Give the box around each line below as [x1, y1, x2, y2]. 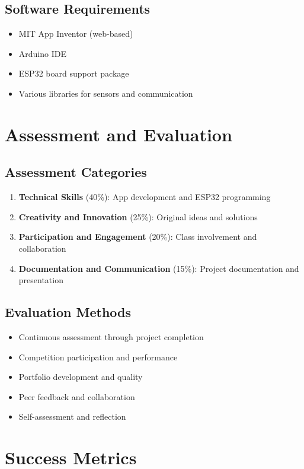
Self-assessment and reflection [18, 410, 126, 423]
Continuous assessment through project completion [18, 330, 204, 343]
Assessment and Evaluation [5, 122, 232, 146]
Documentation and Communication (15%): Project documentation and [18, 262, 299, 274]
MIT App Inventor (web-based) [18, 27, 133, 40]
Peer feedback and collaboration [18, 390, 135, 403]
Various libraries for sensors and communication [18, 87, 193, 99]
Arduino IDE [18, 47, 66, 59]
